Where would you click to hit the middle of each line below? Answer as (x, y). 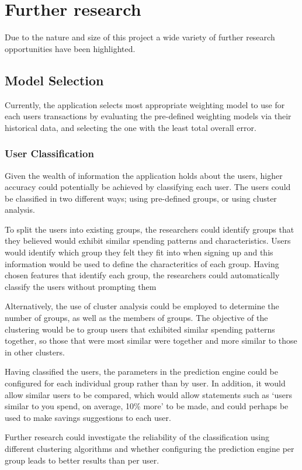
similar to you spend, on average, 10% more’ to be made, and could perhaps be (147, 406)
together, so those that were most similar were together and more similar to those (151, 341)
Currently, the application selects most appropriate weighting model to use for (145, 104)
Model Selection (54, 80)
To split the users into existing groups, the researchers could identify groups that (150, 229)
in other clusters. (35, 352)
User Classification (49, 153)
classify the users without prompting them (81, 286)
